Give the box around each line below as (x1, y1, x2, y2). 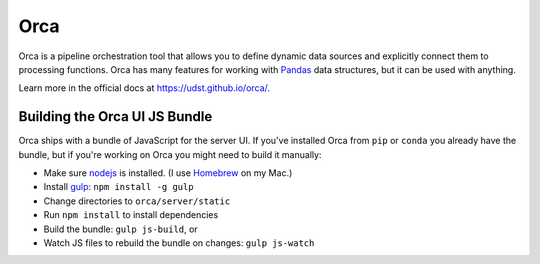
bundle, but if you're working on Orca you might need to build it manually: (18, 148, 322, 160)
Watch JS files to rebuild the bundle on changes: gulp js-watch (43, 236, 315, 249)
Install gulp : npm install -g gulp (43, 181, 194, 193)
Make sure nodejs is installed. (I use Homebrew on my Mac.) (43, 167, 293, 179)
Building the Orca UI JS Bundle (18, 108, 213, 125)
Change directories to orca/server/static (43, 195, 231, 207)
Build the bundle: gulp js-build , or (43, 223, 199, 235)
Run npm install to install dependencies (43, 209, 219, 221)
